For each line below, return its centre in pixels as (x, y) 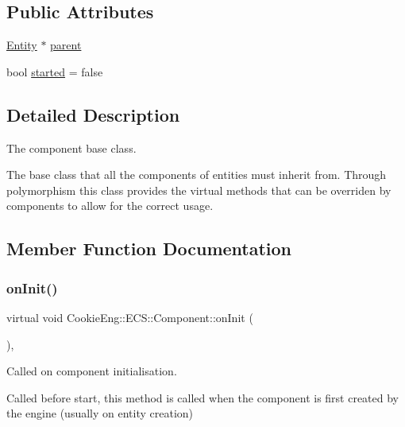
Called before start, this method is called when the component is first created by (203, 397)
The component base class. (71, 148)
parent (66, 45)
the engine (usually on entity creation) (100, 413)
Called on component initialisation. (92, 371)
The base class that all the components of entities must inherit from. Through (197, 175)
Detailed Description (93, 114)
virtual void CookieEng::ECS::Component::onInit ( (130, 317)
